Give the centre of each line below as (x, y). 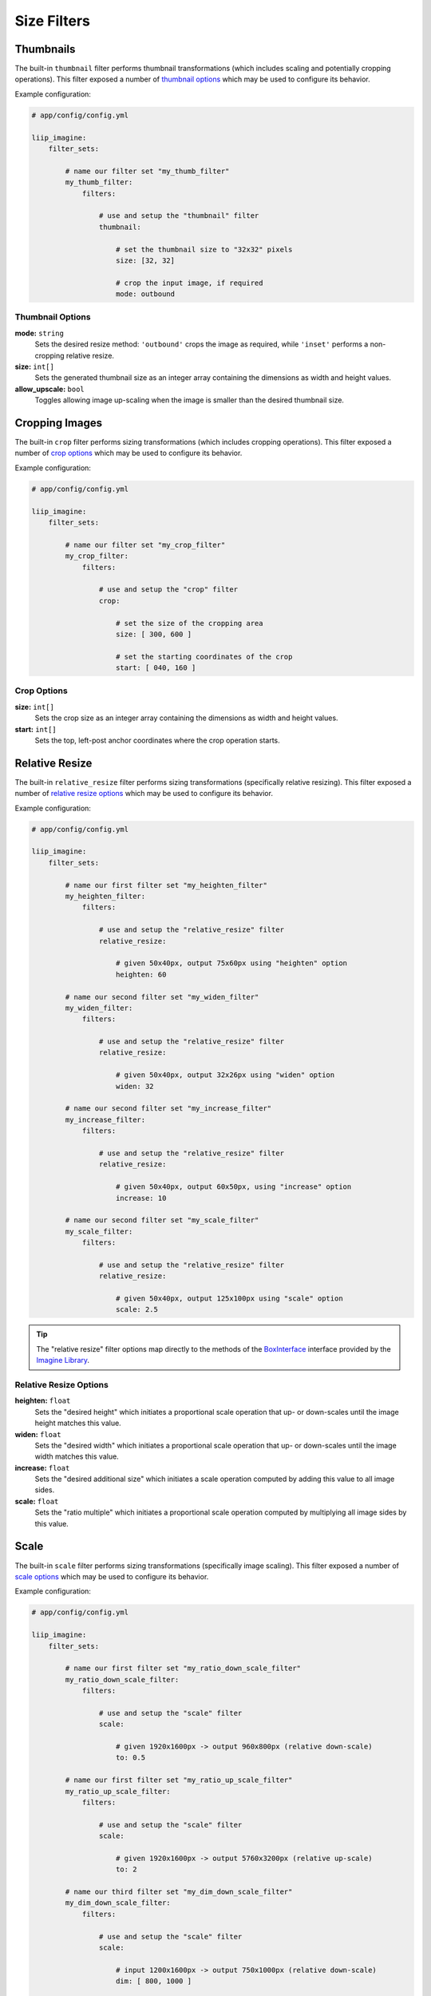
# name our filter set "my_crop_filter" (145, 545)
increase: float (42, 1467)
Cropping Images (59, 423)
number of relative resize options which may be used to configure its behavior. (144, 794)
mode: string (39, 333)
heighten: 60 (141, 974)
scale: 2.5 (137, 1310)
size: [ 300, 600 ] (154, 634)
